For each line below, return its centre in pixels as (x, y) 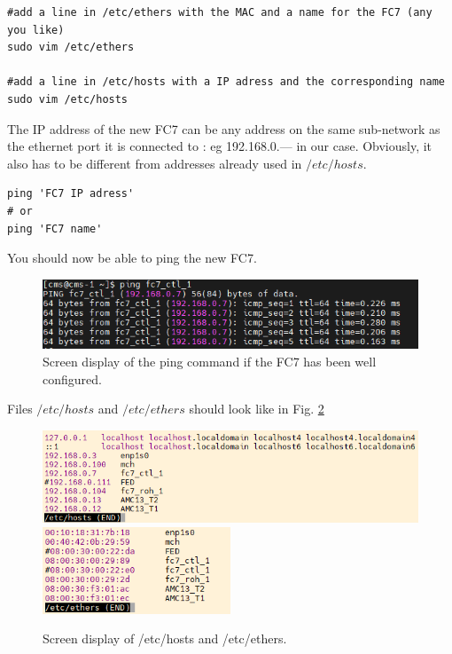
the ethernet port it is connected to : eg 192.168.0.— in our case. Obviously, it (220, 146)
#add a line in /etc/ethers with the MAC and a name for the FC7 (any (220, 12)
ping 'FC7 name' (55, 229)
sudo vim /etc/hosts (68, 99)
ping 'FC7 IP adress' (71, 194)
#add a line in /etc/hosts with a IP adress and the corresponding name (226, 82)
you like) (36, 30)
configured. (72, 378)
